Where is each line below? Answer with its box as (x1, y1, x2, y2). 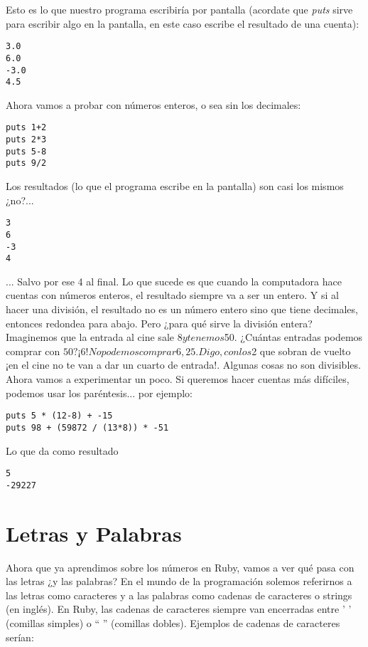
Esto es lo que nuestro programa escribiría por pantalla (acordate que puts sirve (6, 2, 353, 16)
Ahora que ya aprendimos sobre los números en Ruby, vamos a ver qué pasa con (6, 559, 355, 574)
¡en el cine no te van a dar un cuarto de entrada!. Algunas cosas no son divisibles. (6, 357, 361, 372)
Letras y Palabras (6, 518, 182, 547)
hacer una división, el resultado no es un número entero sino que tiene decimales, (6, 302, 358, 317)
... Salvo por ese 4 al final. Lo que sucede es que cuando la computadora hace (6, 273, 342, 288)
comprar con (6, 343, 60, 358)
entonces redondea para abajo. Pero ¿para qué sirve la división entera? (6, 315, 313, 330)
